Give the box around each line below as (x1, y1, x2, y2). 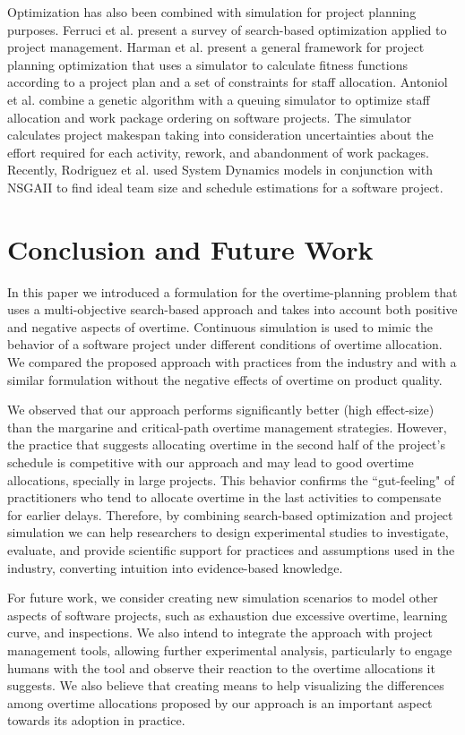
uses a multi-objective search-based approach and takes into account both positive (7, 300, 458, 319)
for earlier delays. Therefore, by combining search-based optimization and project (7, 505, 453, 524)
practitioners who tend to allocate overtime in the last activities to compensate (7, 488, 442, 507)
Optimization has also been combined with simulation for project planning (7, 3, 417, 21)
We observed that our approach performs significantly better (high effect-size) (7, 400, 435, 419)
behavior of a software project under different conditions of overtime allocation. (7, 335, 443, 354)
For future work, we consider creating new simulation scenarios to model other (7, 588, 438, 607)
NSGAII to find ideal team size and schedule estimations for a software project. (7, 177, 443, 196)
